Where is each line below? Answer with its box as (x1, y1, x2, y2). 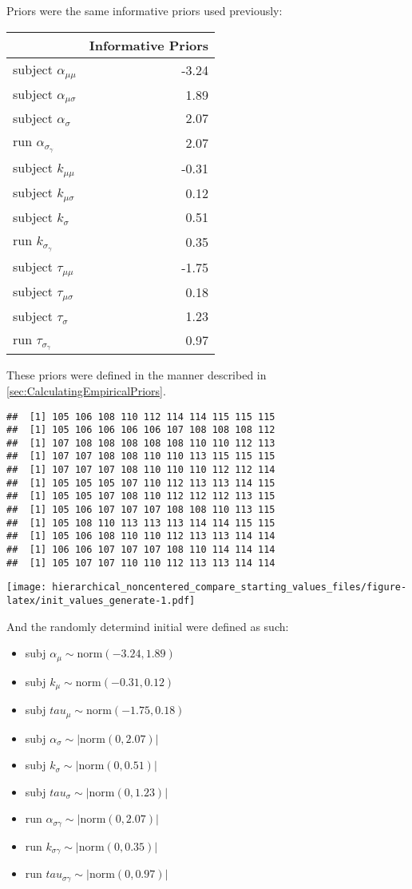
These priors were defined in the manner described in (6, 367, 267, 383)
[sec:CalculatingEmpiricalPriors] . (6, 382, 166, 399)
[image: (6, 581, 47, 593)
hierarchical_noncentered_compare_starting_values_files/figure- (52, 581, 407, 593)
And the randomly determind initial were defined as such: (6, 617, 289, 634)
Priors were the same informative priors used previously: (6, 2, 283, 18)
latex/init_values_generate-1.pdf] (6, 595, 196, 607)
